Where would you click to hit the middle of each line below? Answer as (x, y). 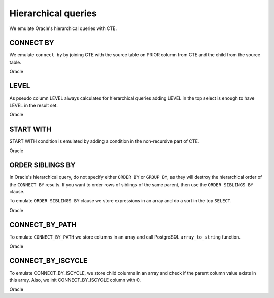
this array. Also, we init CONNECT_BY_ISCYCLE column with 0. (75, 280)
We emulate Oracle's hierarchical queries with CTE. (63, 28)
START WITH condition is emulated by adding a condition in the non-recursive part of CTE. (104, 141)
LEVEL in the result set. (33, 105)
